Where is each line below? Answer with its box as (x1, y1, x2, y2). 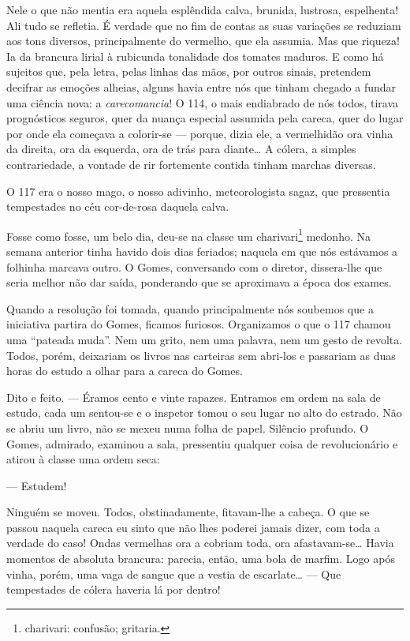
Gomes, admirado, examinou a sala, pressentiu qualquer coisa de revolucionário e (6, 435, 398, 452)
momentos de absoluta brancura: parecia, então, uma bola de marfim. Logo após (6, 550, 395, 567)
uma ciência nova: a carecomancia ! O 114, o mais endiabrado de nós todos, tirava (6, 94, 399, 111)
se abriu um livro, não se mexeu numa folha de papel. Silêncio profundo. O (6, 419, 369, 436)
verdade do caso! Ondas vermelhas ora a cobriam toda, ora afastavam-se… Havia (6, 534, 394, 551)
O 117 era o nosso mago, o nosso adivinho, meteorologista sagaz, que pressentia (6, 182, 390, 199)
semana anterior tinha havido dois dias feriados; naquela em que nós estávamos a (6, 242, 398, 259)
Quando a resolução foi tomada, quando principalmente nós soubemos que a (6, 300, 374, 317)
